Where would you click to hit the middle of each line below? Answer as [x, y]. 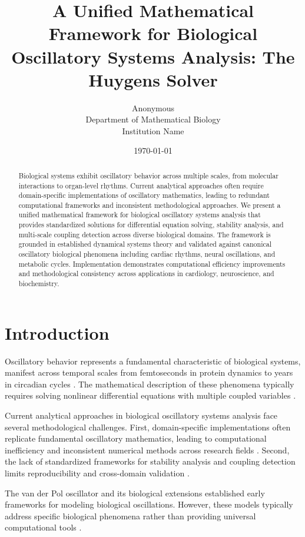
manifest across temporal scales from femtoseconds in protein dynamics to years [149, 372]
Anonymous [153, 107]
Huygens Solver [153, 79]
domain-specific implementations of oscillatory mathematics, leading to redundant [144, 195]
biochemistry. [39, 284]
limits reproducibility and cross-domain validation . [97, 473]
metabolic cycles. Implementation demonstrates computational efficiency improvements [152, 263]
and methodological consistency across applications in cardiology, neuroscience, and [146, 274]
